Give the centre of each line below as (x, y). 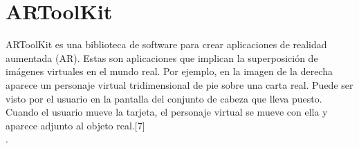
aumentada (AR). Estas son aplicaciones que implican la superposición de (162, 57)
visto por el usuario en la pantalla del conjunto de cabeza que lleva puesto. (164, 98)
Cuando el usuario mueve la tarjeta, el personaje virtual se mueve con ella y (167, 112)
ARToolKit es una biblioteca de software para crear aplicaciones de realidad (166, 44)
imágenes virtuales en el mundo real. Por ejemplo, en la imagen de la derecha (169, 71)
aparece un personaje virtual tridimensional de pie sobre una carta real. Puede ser (179, 84)
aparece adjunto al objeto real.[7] (75, 125)
